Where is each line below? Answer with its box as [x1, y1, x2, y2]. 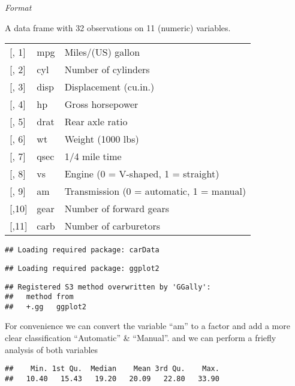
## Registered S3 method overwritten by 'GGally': [5, 282, 211, 291]
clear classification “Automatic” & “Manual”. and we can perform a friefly [5, 331, 276, 344]
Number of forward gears [64, 201, 170, 216]
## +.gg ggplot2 [5, 302, 87, 311]
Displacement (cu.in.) [64, 80, 155, 94]
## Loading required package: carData [5, 246, 159, 255]
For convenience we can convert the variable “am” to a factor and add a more [5, 319, 290, 332]
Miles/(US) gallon [64, 45, 140, 59]
